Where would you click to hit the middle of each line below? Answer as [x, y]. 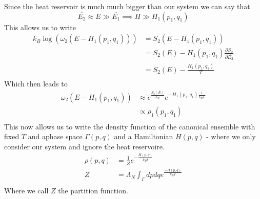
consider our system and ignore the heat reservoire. [84, 146]
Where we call [26, 191]
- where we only [231, 136]
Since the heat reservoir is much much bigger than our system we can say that [127, 6]
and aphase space [55, 136]
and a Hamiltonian [144, 136]
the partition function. [93, 191]
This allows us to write [40, 27]
